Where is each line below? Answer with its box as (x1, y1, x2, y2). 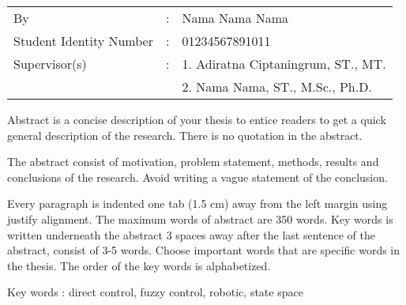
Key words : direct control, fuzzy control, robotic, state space (7, 284, 303, 300)
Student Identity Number (13, 32, 153, 50)
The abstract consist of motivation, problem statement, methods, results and (7, 153, 379, 170)
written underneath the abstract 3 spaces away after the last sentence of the (7, 226, 375, 243)
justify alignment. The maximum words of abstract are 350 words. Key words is (7, 210, 393, 227)
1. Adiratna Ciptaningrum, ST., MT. (182, 55, 386, 73)
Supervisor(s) (13, 55, 87, 73)
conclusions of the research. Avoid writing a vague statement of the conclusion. (7, 168, 388, 185)
